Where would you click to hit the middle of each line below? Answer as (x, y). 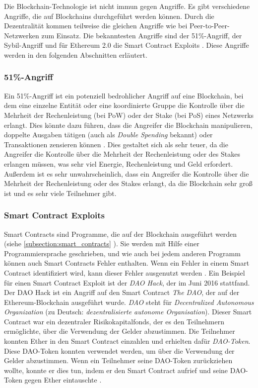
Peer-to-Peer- (210, 26)
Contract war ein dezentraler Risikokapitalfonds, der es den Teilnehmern (114, 321)
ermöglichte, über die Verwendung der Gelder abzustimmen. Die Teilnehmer (120, 331)
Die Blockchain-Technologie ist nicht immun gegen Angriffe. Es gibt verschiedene (127, 6)
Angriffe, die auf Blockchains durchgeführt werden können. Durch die (109, 16)
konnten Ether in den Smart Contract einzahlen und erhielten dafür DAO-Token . (127, 341)
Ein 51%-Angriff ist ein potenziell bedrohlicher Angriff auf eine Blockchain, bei (124, 95)
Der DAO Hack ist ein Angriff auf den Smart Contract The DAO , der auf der (122, 292)
